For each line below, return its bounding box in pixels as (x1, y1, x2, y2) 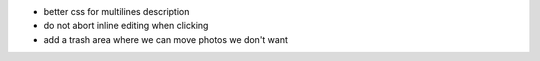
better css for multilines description (43, 6, 190, 17)
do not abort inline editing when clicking (43, 20, 209, 32)
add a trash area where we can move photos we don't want (43, 33, 289, 45)
